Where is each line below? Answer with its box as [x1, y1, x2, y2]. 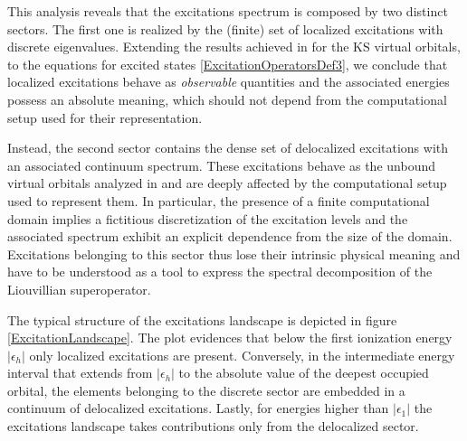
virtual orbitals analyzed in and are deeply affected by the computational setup [7, 174, 447, 192]
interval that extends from [7, 363, 153, 382]
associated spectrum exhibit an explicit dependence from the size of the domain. [7, 227, 453, 246]
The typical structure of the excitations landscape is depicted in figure [7, 310, 397, 329]
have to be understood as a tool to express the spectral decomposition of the [7, 262, 433, 281]
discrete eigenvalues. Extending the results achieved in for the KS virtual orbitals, [7, 37, 461, 56]
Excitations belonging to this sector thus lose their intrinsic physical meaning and [7, 244, 461, 263]
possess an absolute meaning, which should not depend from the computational [7, 89, 447, 108]
